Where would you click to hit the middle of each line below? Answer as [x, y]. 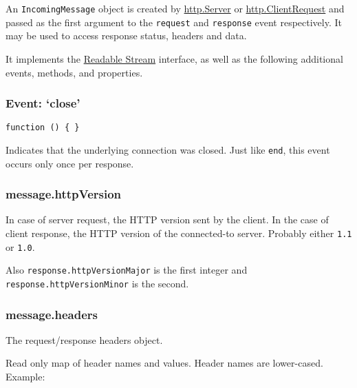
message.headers [52, 314]
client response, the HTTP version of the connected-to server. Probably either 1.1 [179, 233]
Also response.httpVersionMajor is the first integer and [127, 270]
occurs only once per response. [70, 163]
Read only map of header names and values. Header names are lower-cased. [164, 363]
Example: [25, 377]
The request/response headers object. [84, 339]
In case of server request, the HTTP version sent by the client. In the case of [167, 219]
